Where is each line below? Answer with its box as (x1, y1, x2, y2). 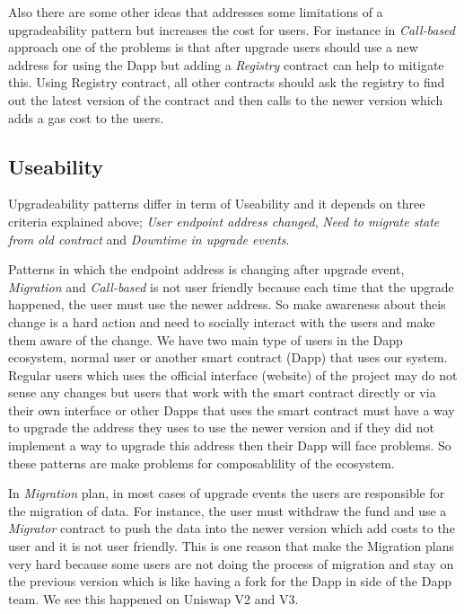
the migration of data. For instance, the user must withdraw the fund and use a (8, 501, 447, 520)
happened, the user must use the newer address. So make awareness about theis (8, 295, 446, 314)
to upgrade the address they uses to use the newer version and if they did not (8, 418, 435, 437)
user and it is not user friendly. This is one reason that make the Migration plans (8, 537, 454, 556)
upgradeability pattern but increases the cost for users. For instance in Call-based (8, 20, 455, 39)
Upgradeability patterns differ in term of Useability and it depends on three (8, 194, 425, 213)
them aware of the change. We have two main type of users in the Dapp (8, 330, 403, 349)
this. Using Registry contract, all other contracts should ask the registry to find (8, 73, 445, 92)
